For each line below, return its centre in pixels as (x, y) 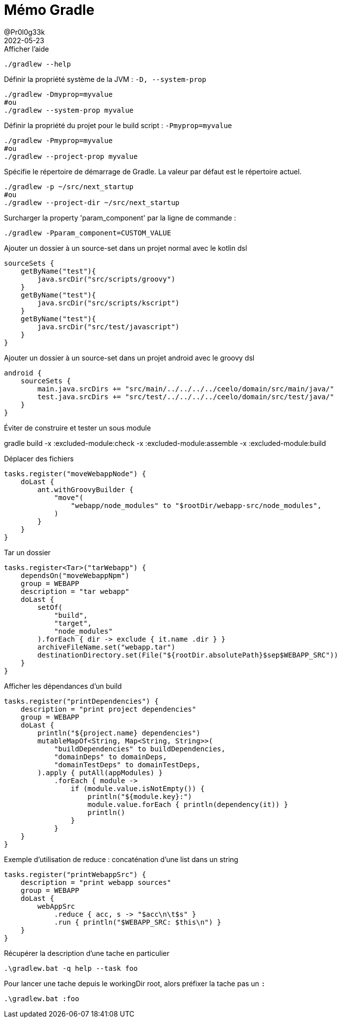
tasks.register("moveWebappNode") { (75, 474)
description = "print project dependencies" (108, 709)
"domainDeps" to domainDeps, (111, 757)
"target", (73, 623)
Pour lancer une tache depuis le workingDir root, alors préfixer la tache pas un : (135, 983)
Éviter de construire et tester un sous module (78, 428)
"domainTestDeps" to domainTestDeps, (127, 765)
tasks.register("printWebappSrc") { (75, 874)
